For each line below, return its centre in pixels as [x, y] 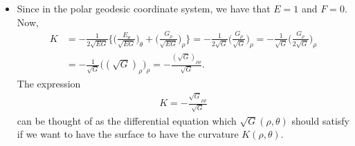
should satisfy [320, 120]
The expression [49, 83]
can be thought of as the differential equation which [127, 120]
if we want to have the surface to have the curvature [128, 134]
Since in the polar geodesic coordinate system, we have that [144, 8]
